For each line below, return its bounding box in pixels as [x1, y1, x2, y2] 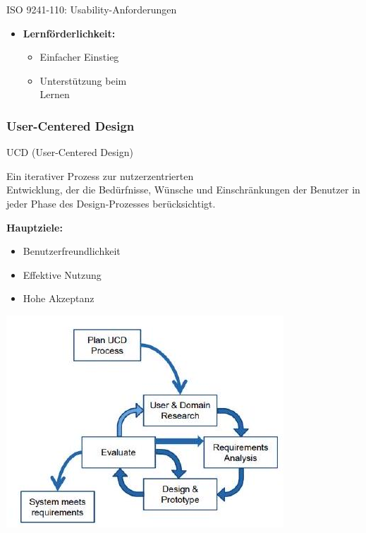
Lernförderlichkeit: [23, 25, 116, 40]
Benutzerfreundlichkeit [23, 244, 121, 258]
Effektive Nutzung [23, 267, 102, 282]
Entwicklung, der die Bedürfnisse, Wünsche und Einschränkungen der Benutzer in [6, 182, 360, 197]
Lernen [39, 87, 70, 102]
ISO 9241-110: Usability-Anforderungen [6, 2, 177, 16]
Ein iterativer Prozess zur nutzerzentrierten [6, 168, 194, 183]
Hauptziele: [6, 220, 63, 234]
